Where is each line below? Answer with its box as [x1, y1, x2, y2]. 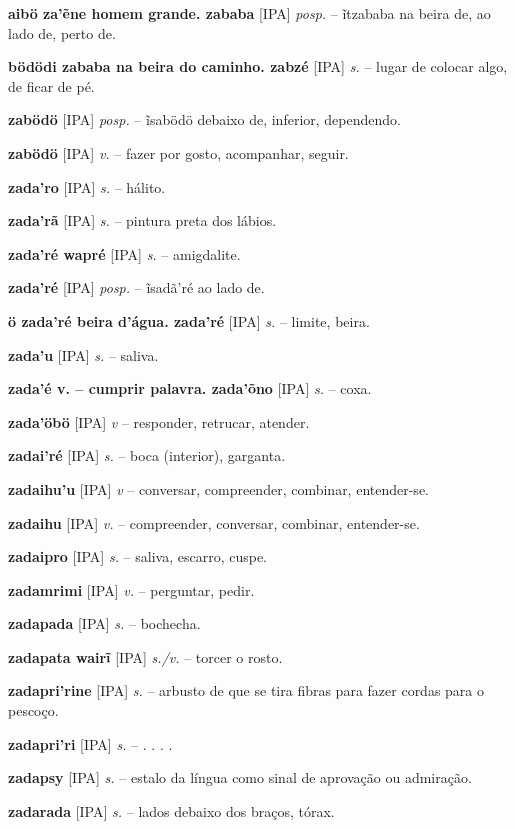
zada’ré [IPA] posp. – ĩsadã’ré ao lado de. [8, 277, 265, 298]
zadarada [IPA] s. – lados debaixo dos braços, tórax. [8, 800, 335, 821]
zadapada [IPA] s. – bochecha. [8, 613, 201, 634]
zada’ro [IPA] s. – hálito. [8, 176, 166, 197]
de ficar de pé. [8, 75, 95, 96]
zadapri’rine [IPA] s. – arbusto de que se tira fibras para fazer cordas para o [8, 680, 485, 701]
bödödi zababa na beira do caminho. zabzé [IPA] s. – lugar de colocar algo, [8, 56, 508, 77]
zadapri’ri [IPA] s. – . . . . [8, 733, 173, 754]
